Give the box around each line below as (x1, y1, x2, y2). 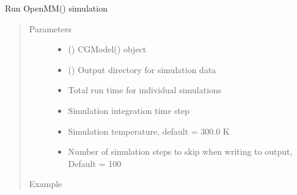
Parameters (29, 22, 71, 35)
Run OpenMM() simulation (5, 2, 108, 14)
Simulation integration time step (68, 104, 190, 116)
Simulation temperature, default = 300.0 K (68, 124, 230, 137)
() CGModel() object (68, 43, 147, 55)
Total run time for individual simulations (68, 83, 222, 96)
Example (29, 177, 62, 190)
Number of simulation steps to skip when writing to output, (68, 145, 293, 158)
